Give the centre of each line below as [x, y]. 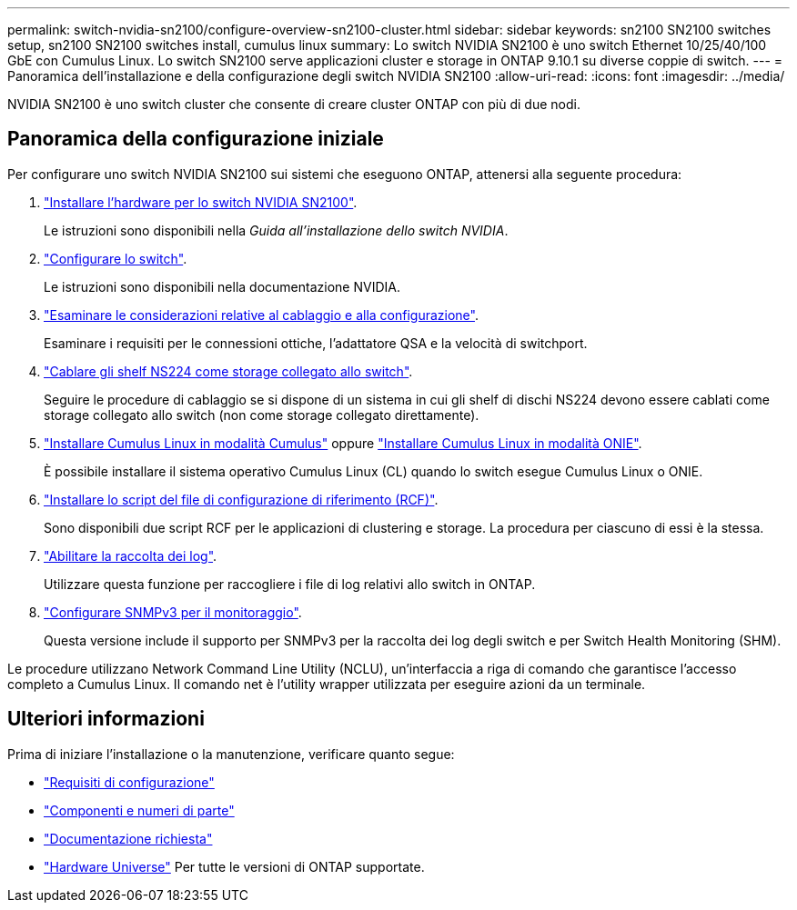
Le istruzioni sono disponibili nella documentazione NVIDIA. [222, 286]
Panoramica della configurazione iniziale [196, 139]
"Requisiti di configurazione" [129, 782]
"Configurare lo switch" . [116, 258]
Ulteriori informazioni [106, 719]
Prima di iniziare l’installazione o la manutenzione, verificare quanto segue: [231, 754]
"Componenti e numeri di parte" [139, 810]
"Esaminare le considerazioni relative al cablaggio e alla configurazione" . [261, 315]
